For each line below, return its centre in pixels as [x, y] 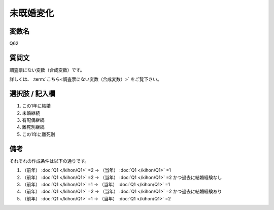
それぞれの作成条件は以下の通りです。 [49, 161]
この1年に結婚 [36, 106]
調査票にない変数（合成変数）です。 [47, 70]
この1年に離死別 [39, 134]
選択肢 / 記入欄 [32, 94]
